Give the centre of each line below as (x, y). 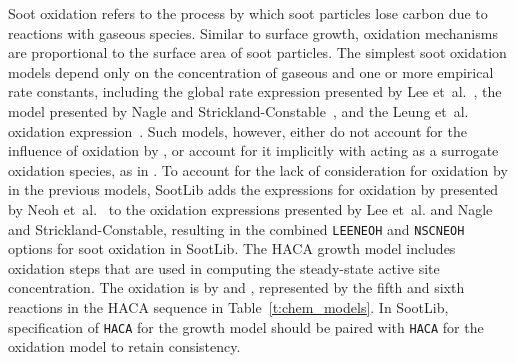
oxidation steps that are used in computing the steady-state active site (224, 267)
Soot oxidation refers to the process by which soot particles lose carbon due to (248, 13)
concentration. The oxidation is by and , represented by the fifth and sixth (236, 287)
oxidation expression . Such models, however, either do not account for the (237, 130)
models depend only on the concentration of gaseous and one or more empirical (251, 71)
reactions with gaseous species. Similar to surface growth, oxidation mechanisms (253, 32)
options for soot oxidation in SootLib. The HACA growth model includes (232, 248)
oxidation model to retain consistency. (124, 346)
